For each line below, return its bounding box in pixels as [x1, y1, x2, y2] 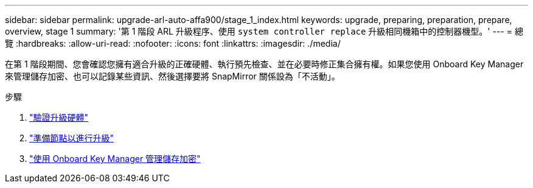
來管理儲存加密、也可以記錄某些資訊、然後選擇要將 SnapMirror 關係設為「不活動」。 [5, 71, 340, 81]
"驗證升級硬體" [29, 112, 89, 123]
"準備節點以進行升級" [29, 133, 114, 143]
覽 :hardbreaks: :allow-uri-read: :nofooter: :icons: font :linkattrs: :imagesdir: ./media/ [5, 38, 341, 49]
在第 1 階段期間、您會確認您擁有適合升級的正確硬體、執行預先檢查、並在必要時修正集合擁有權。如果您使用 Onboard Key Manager [5, 59, 524, 69]
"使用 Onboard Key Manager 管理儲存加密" [29, 153, 201, 164]
